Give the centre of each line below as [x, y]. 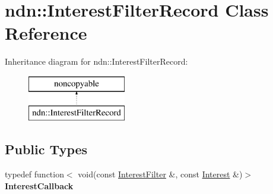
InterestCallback [39, 185]
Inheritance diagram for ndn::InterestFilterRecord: [96, 61]
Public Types [46, 149]
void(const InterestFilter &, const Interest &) [160, 174]
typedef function [34, 174]
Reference [46, 33]
